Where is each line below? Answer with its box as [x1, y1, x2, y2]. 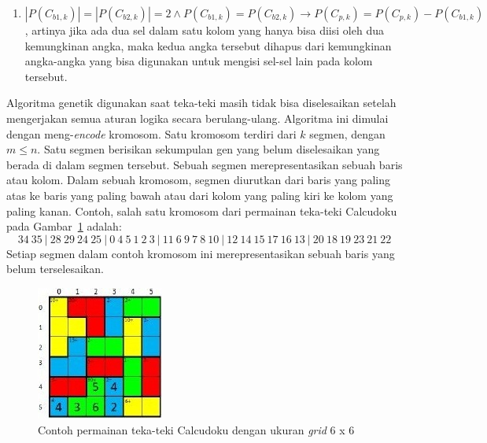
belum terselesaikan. [6, 260, 104, 277]
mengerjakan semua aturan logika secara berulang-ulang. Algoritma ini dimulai [6, 109, 389, 126]
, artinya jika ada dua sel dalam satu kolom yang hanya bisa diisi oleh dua [24, 22, 384, 38]
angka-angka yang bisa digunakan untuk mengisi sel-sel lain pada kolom [24, 53, 373, 69]
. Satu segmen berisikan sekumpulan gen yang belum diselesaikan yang [37, 141, 380, 157]
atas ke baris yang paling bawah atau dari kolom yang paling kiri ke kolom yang [6, 186, 393, 203]
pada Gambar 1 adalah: [6, 218, 122, 234]
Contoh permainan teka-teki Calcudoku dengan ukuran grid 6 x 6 [38, 421, 355, 437]
